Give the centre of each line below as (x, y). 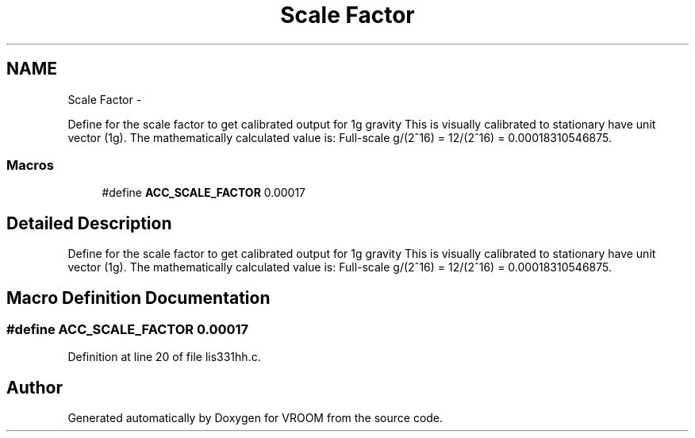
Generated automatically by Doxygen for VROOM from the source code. (255, 418)
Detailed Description (89, 223)
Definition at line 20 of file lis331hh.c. (164, 357)
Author (35, 387)
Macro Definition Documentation (138, 298)
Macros (30, 165)
